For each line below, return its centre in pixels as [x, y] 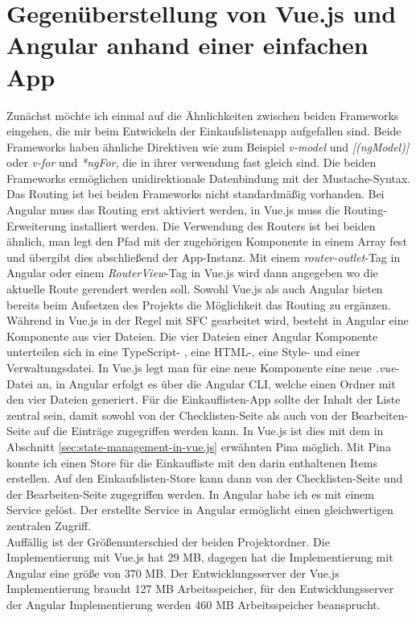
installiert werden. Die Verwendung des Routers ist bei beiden [223, 225]
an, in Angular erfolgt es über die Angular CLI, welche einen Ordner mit [216, 383]
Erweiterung [37, 225]
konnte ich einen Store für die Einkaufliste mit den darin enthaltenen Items [192, 462]
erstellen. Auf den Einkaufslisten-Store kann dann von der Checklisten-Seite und [205, 478]
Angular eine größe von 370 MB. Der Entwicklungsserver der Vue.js [173, 572]
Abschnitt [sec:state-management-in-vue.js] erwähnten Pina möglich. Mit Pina [199, 446]
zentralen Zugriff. [49, 525]
